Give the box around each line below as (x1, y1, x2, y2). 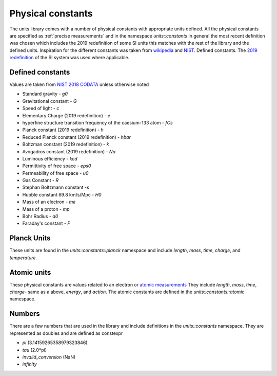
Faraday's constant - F (22, 220, 70, 226)
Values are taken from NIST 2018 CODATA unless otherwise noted (9, 81, 149, 87)
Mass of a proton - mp (22, 206, 70, 212)
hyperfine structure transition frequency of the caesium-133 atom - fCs (22, 119, 173, 126)
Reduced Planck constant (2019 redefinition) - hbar (22, 134, 131, 140)
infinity (22, 361, 37, 367)
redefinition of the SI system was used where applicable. (9, 55, 130, 61)
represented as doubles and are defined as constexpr (9, 330, 123, 336)
